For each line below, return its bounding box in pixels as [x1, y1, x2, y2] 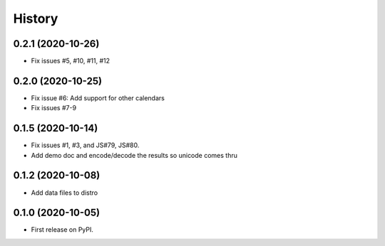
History [13, 11, 58, 26]
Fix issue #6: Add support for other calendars [31, 93, 165, 102]
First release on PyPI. [31, 225, 94, 234]
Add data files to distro [31, 188, 98, 197]
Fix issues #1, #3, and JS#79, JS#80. [31, 141, 140, 149]
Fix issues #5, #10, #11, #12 [31, 57, 111, 65]
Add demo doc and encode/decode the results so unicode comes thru [31, 151, 238, 159]
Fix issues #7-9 [31, 104, 77, 112]
